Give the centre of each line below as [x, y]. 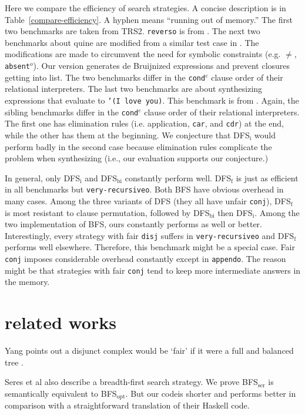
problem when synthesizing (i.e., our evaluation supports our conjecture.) [137, 158]
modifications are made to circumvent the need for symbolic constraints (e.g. [143, 54]
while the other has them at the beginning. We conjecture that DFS [127, 135]
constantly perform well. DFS [178, 177]
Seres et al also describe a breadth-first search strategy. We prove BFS [131, 382]
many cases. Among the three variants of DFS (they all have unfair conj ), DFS [148, 200]
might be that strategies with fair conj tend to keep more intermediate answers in [153, 270]
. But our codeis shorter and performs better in [211, 393]
